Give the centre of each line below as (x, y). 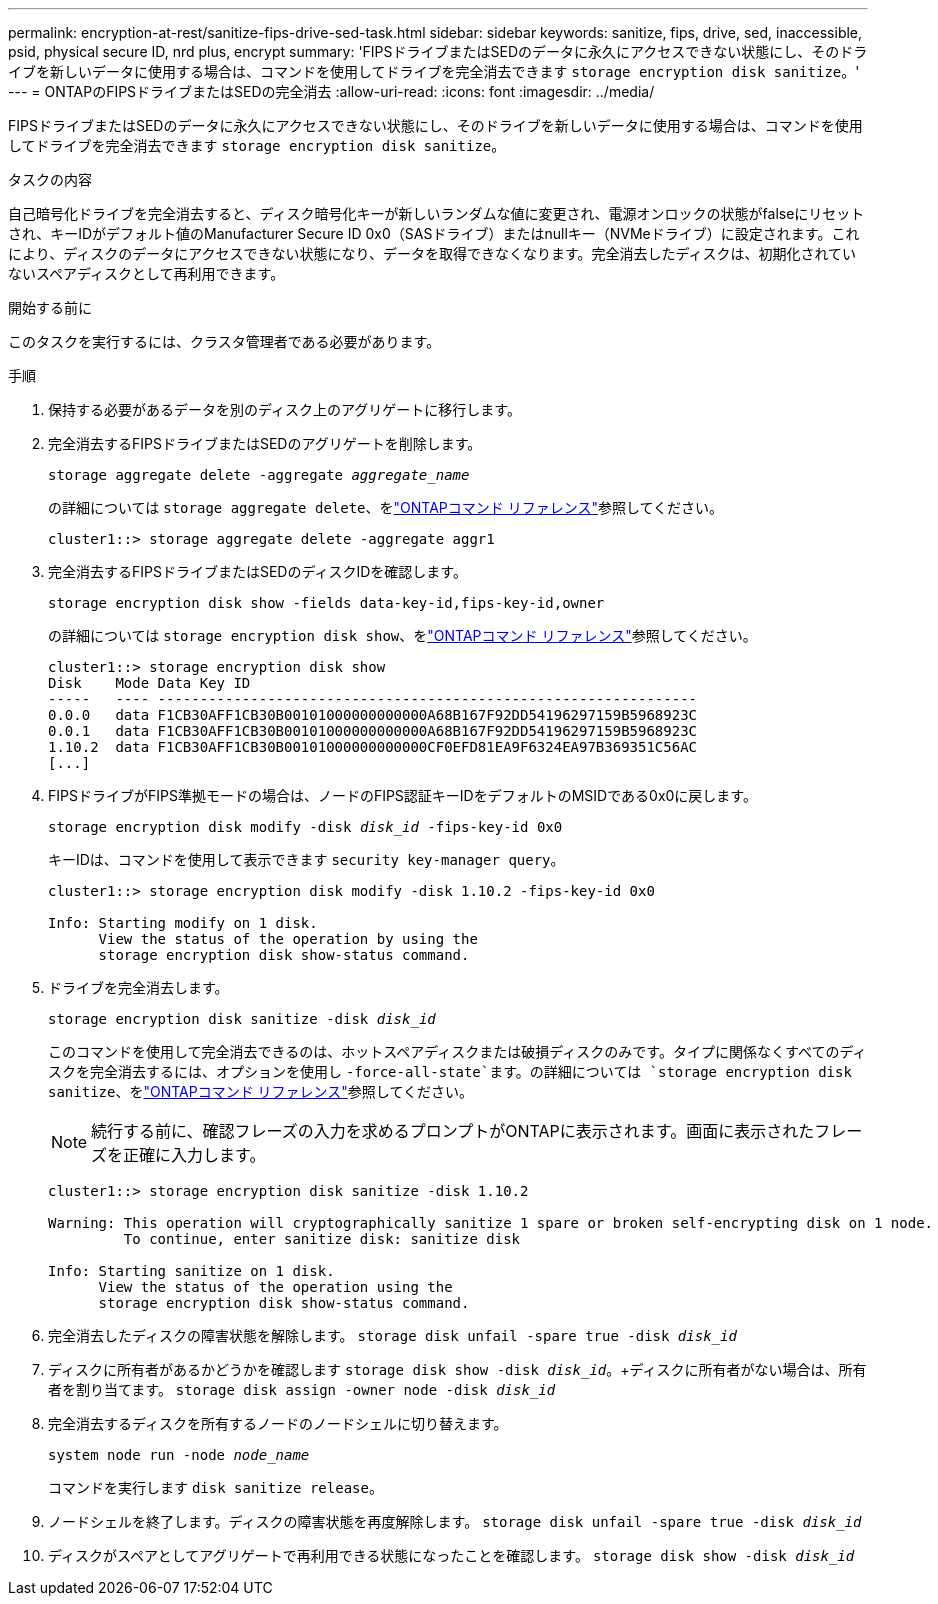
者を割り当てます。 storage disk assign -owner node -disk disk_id (302, 1389)
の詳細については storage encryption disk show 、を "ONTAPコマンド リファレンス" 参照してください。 (402, 635)
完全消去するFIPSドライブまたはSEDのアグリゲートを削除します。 (265, 443)
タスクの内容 (50, 179)
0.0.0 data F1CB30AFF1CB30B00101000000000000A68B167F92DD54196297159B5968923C (373, 715)
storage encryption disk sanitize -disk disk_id (242, 1019)
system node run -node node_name (179, 1455)
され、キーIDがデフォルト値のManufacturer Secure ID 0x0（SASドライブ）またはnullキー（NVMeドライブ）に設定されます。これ (434, 233)
